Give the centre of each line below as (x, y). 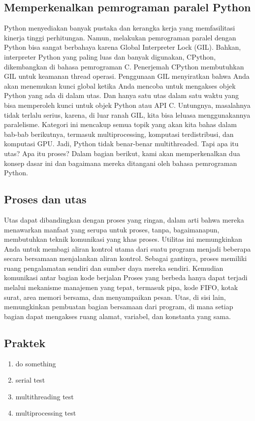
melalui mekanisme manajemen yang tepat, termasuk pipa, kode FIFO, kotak (121, 287)
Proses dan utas (45, 199)
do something (36, 363)
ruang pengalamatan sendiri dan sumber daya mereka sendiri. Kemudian (114, 268)
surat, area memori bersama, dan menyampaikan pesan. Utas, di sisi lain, (115, 297)
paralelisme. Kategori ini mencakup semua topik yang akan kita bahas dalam (120, 124)
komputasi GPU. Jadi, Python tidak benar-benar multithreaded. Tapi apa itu (121, 144)
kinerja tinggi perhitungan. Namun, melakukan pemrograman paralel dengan (120, 37)
